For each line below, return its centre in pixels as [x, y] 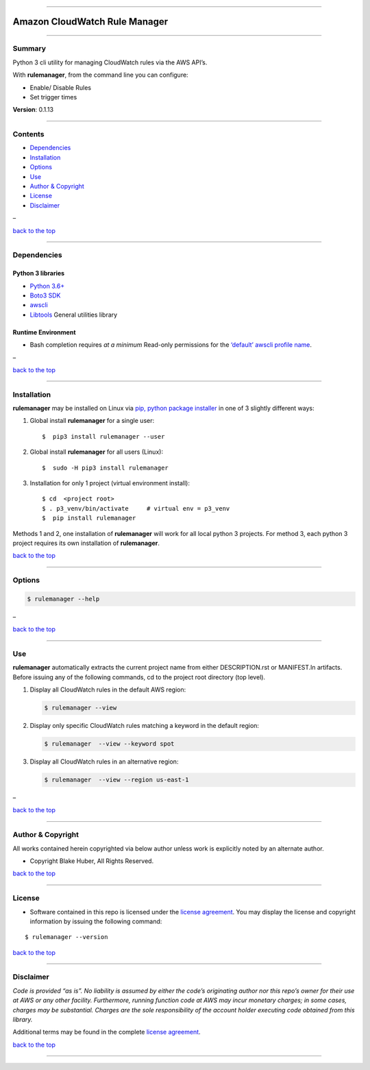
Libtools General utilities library [74, 315]
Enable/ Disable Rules [61, 87]
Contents [28, 134]
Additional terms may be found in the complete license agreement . [107, 1032]
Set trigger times [53, 97]
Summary [29, 49]
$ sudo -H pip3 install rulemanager [106, 467]
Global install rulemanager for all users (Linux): [97, 452]
